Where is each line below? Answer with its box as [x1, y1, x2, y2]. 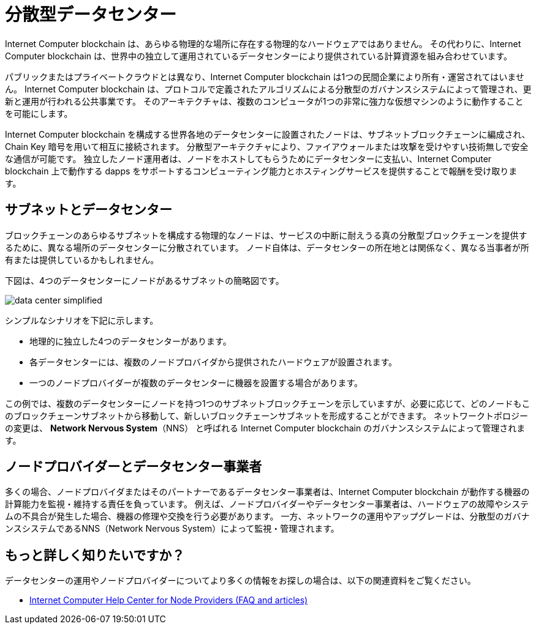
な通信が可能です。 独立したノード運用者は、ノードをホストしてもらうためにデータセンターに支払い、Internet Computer [5, 153, 492, 164]
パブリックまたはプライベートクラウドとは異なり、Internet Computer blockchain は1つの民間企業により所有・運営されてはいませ [5, 71, 524, 82]
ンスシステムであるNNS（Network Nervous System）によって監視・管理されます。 [5, 523, 339, 534]
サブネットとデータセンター [5, 202, 172, 218]
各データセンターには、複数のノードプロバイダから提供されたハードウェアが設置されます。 [29, 356, 398, 367]
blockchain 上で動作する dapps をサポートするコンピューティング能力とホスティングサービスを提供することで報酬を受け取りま [5, 165, 518, 176]
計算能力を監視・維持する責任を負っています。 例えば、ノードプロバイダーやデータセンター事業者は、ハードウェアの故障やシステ [5, 499, 529, 510]
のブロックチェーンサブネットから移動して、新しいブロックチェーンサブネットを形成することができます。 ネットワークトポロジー [5, 410, 529, 421]
